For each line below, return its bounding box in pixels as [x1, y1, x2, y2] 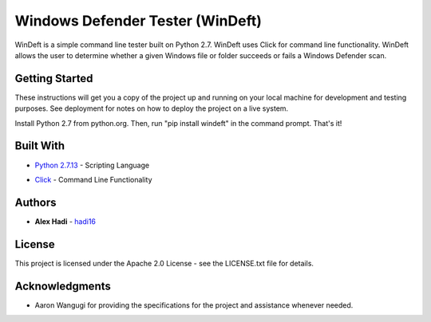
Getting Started [14, 72, 93, 85]
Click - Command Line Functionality [34, 175, 152, 184]
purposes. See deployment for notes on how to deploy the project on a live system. [14, 104, 289, 113]
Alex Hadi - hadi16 [34, 216, 96, 226]
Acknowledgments [14, 279, 112, 293]
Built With [14, 139, 65, 153]
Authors [14, 195, 57, 209]
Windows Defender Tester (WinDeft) [14, 12, 263, 29]
